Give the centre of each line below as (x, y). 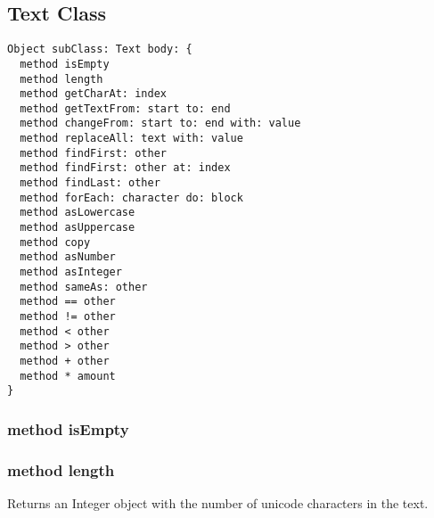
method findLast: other (90, 183)
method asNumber (68, 257)
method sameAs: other (84, 287)
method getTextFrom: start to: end (125, 108)
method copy (55, 242)
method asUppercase (78, 228)
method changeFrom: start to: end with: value (160, 123)
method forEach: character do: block (131, 197)
